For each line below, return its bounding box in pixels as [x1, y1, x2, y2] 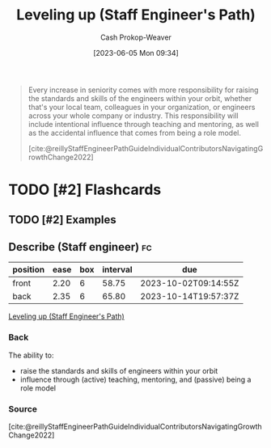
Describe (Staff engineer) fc [8, 240, 152, 254]
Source [8, 403, 38, 414]
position [12, 264, 45, 276]
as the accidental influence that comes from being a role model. [28, 128, 241, 137]
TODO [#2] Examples [8, 213, 116, 226]
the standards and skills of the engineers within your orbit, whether [28, 93, 252, 103]
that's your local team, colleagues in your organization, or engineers [28, 102, 256, 112]
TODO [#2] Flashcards [8, 180, 162, 199]
